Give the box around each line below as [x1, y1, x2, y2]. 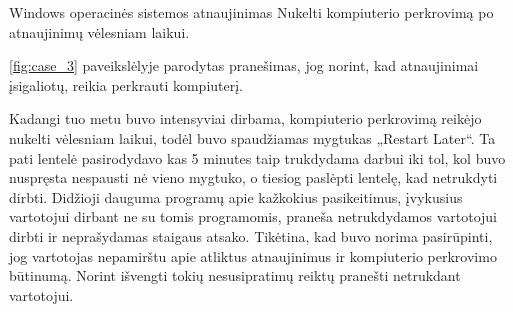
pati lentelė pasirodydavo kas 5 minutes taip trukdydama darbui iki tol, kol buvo [9, 147, 506, 168]
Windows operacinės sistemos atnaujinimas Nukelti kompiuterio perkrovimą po [9, 2, 494, 22]
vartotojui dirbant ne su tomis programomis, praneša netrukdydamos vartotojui [9, 206, 497, 227]
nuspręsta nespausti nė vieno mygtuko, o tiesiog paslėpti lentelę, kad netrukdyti [9, 167, 498, 188]
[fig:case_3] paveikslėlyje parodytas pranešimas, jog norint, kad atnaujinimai [9, 55, 479, 76]
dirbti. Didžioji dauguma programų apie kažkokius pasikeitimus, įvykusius [9, 186, 463, 207]
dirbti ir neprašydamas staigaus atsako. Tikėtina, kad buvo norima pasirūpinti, [9, 225, 493, 246]
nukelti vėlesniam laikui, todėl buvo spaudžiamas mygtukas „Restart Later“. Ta [9, 127, 496, 148]
